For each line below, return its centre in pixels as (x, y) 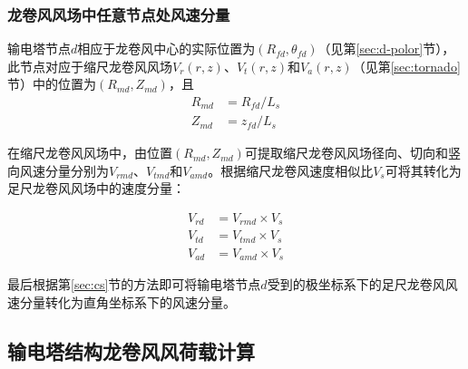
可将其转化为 (423, 170)
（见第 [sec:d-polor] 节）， (386, 49)
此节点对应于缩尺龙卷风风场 (90, 66)
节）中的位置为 (52, 84)
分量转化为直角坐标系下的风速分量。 (127, 301)
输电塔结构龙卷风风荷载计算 (131, 350)
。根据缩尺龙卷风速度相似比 (291, 170)
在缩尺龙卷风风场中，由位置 (90, 153)
